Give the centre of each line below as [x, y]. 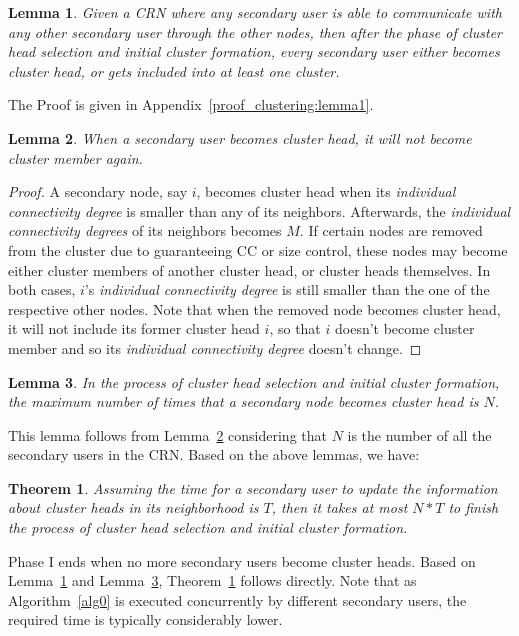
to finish [473, 507]
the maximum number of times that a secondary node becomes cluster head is [243, 401]
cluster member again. [75, 157]
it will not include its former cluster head [134, 328]
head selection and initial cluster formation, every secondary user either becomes [254, 51]
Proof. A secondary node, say [98, 191]
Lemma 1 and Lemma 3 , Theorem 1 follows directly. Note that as [212, 580]
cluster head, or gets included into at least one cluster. [174, 70]
